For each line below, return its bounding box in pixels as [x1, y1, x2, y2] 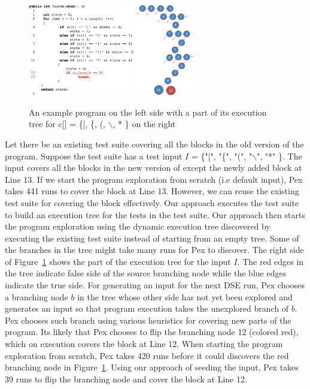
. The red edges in [237, 255, 304, 267]
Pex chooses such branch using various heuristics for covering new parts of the [5, 313, 291, 326]
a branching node [5, 290, 68, 303]
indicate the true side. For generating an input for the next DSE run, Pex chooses [5, 279, 305, 291]
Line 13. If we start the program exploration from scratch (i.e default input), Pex [5, 173, 303, 185]
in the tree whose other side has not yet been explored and [77, 290, 293, 303]
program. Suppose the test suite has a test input [5, 149, 183, 162]
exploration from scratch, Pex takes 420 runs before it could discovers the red [5, 349, 289, 361]
